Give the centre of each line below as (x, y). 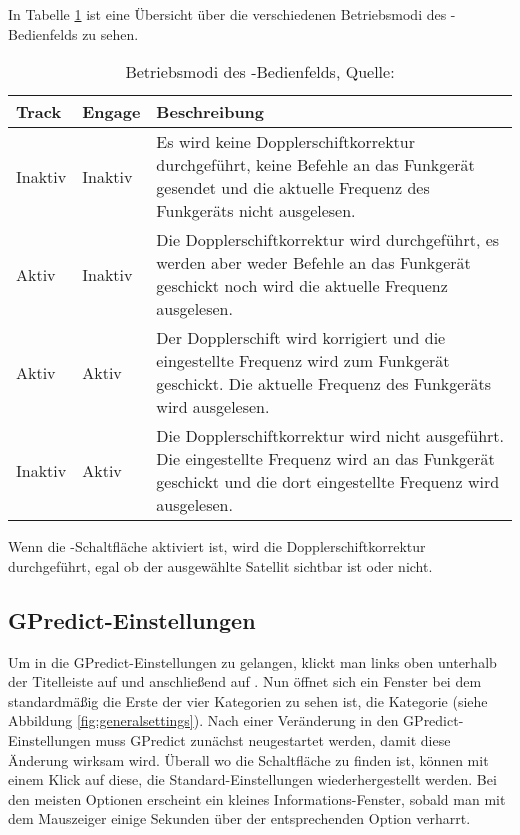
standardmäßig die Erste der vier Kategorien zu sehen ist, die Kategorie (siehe (248, 700)
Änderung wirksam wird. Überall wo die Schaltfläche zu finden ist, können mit (248, 759)
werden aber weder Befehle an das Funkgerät (313, 263)
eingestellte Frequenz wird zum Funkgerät (303, 361)
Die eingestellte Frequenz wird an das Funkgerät (325, 459)
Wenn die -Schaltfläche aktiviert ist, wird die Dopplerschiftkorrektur (217, 546)
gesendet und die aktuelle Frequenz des (293, 188)
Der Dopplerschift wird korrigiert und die (301, 338)
